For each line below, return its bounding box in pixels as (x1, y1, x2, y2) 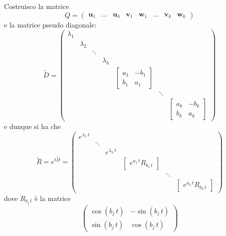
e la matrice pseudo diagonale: (4, 19, 97, 29)
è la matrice (34, 192, 71, 203)
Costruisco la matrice (4, 1, 69, 11)
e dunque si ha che (4, 120, 61, 131)
